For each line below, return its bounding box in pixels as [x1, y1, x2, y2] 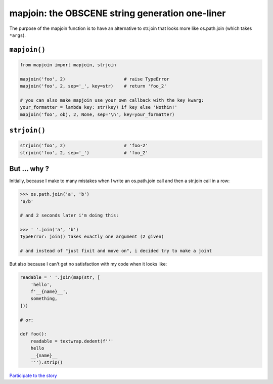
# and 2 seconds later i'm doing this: [20, 212, 119, 219]
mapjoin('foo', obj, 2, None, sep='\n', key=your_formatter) [20, 111, 175, 117]
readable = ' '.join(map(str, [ [20, 275, 101, 280]
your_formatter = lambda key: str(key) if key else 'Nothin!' [20, 104, 177, 110]
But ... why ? [9, 164, 49, 173]
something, [30, 296, 58, 302]
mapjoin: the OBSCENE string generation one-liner [9, 8, 226, 19]
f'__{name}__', [30, 289, 68, 294]
